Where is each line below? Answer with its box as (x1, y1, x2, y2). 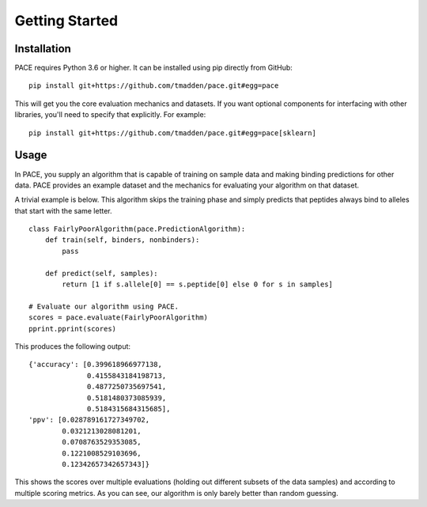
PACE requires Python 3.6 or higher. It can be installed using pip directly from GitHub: (14, 63, 293, 73)
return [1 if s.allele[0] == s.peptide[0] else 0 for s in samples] (62, 280, 334, 289)
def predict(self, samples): (44, 269, 158, 278)
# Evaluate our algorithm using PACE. (28, 301, 179, 311)
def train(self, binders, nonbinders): (44, 236, 200, 244)
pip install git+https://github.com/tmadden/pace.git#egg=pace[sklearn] (28, 128, 316, 138)
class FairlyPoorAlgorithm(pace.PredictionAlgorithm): (28, 225, 246, 233)
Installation (14, 42, 71, 55)
